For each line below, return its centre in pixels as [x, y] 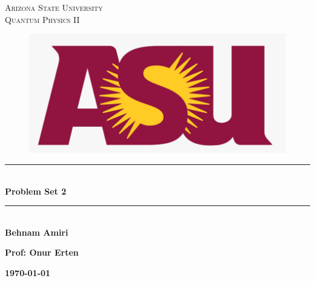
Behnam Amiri [37, 232]
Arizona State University [54, 7]
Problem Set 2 [36, 191]
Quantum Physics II [42, 19]
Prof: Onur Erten [42, 252]
